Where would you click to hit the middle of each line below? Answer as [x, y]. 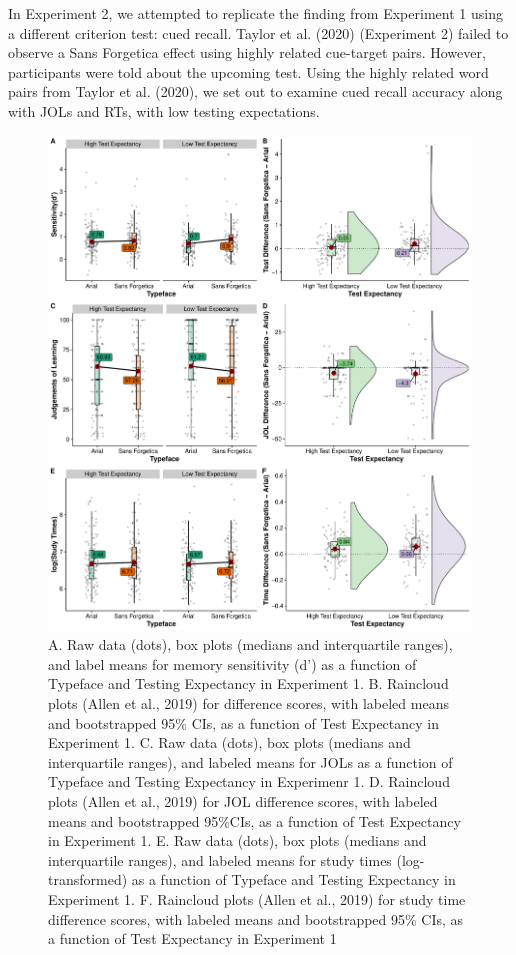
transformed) [88, 879]
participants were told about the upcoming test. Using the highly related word [248, 71]
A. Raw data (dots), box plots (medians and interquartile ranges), [250, 644]
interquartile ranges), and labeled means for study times [220, 859]
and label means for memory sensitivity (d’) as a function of [232, 663]
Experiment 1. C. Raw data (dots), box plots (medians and [229, 742]
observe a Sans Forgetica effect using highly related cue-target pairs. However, [247, 52]
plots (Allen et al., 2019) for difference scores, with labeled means [248, 703]
